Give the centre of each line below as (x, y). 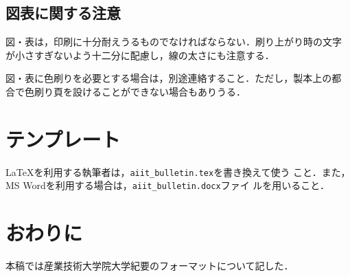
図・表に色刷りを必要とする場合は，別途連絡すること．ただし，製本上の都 (174, 78)
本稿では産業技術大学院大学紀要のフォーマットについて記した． (150, 266)
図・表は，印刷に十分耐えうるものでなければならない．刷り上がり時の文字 (174, 42)
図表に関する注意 (63, 13)
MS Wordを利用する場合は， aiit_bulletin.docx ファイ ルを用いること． (167, 185)
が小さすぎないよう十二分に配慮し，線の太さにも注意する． (140, 55)
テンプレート (63, 138)
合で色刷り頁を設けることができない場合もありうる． (126, 91)
